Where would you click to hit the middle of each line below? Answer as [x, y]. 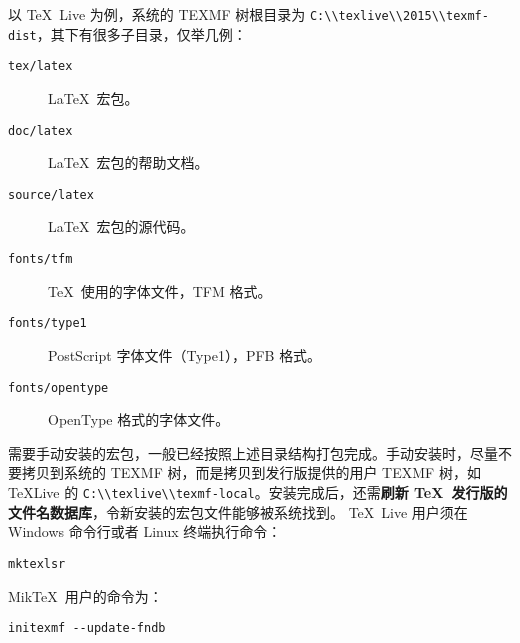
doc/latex [40, 130]
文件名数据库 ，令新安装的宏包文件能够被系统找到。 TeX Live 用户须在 [238, 511]
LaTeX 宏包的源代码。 [121, 226]
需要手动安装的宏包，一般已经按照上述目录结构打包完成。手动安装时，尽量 [253, 452]
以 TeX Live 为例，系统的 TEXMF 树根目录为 [157, 14]
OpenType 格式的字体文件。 [139, 419]
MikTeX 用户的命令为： [85, 595]
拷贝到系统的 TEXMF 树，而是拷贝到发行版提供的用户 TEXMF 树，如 [251, 472]
